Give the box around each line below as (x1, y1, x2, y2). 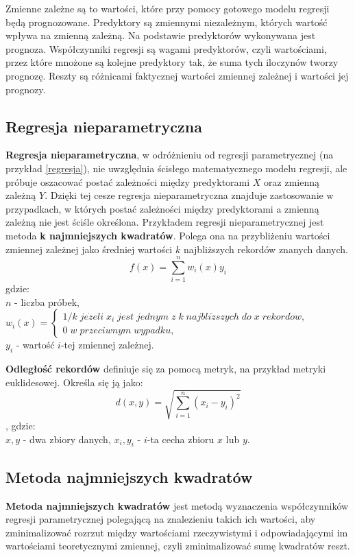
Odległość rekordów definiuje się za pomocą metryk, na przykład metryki (5, 362, 326, 376)
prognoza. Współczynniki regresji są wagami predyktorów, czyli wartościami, (5, 41, 327, 56)
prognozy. (5, 82, 46, 96)
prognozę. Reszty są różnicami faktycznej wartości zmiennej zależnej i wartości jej (5, 68, 349, 82)
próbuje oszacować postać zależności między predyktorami (5, 174, 250, 189)
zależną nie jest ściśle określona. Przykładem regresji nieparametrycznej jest (5, 215, 324, 229)
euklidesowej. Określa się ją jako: (5, 375, 143, 389)
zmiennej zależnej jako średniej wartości (5, 241, 173, 256)
